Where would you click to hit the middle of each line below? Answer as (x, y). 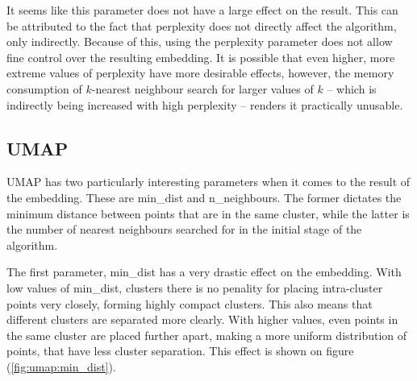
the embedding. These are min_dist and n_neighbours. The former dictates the (204, 197)
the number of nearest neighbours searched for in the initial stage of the (184, 229)
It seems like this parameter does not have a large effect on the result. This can (202, 10)
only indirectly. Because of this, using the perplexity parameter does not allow (200, 41)
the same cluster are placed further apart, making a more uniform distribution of (207, 335)
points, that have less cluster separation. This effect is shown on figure (180, 351)
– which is (352, 88)
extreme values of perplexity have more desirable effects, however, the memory (200, 73)
